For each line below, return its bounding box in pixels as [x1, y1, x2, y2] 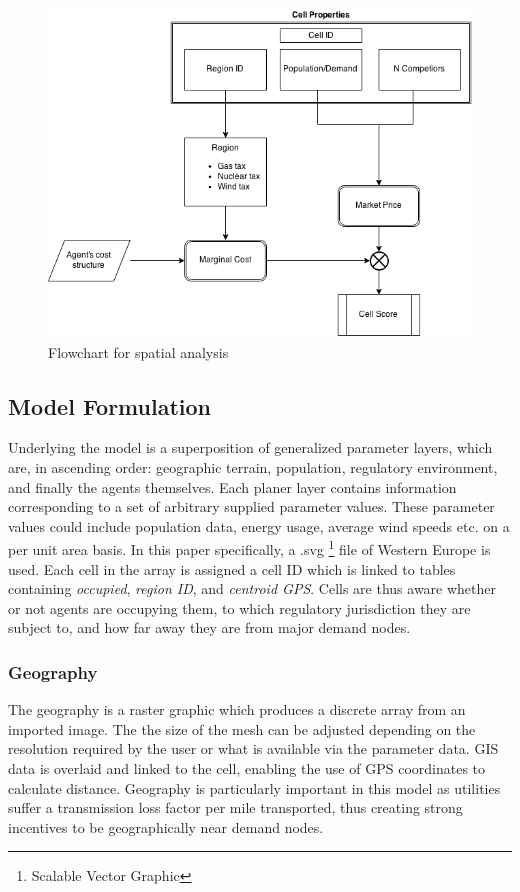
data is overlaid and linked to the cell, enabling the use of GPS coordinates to [8, 757, 486, 778]
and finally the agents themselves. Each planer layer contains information [8, 476, 457, 497]
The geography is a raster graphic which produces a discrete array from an [8, 699, 466, 720]
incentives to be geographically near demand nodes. [8, 816, 324, 837]
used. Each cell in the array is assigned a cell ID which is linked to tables [8, 558, 456, 579]
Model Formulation [8, 390, 212, 421]
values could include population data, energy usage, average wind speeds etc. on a [8, 515, 510, 536]
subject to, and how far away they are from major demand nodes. [8, 617, 411, 638]
